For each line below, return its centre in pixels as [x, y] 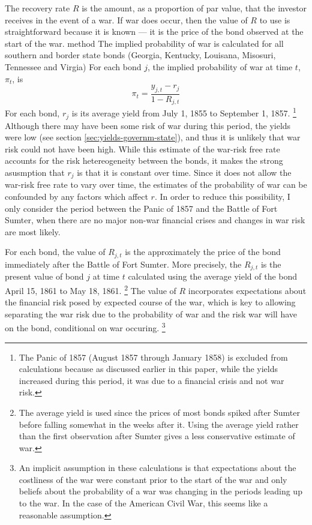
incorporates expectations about [247, 290]
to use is [275, 19]
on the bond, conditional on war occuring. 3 [85, 327]
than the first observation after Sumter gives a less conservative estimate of [157, 436]
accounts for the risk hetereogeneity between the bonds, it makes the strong [144, 160]
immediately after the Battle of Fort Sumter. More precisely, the [123, 264]
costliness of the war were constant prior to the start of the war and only [153, 479]
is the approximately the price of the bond [203, 252]
